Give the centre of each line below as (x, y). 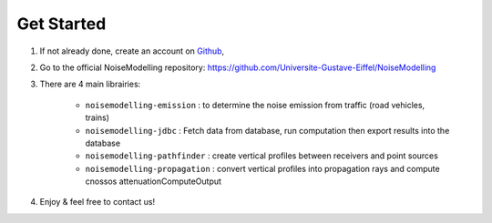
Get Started (61, 24)
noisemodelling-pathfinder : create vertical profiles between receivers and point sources (262, 156)
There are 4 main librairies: (90, 84)
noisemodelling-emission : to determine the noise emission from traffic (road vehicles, (255, 105)
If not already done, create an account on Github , (132, 51)
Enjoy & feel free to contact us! (97, 202)
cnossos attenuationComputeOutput (154, 181)
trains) (97, 117)
